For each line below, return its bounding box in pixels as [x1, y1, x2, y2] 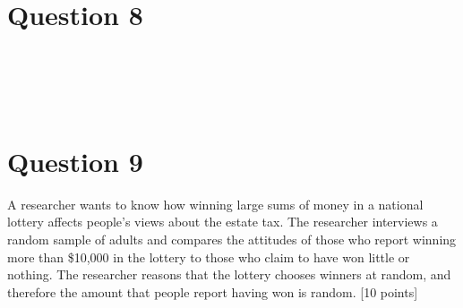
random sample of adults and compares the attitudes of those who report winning [7, 230, 457, 249]
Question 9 [7, 142, 143, 179]
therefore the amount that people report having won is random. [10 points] [7, 282, 418, 301]
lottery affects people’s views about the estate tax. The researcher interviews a [7, 212, 438, 231]
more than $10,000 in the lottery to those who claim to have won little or [7, 247, 410, 266]
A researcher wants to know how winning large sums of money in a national [7, 194, 424, 213]
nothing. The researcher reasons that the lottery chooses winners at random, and [7, 265, 451, 284]
